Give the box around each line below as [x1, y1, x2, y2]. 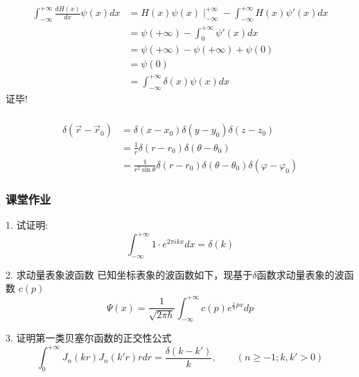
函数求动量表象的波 [256, 267, 344, 281]
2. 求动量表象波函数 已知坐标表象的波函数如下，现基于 [6, 267, 253, 281]
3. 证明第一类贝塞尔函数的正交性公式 [6, 331, 172, 345]
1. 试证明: [6, 217, 49, 231]
